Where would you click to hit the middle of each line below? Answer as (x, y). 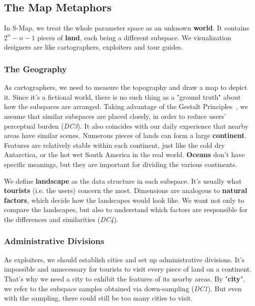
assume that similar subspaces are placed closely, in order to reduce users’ (115, 116)
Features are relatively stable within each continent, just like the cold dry (114, 145)
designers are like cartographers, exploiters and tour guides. (94, 47)
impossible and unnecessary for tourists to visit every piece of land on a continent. (128, 269)
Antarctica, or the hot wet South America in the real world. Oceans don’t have (125, 154)
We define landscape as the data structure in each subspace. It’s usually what (123, 181)
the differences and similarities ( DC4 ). (61, 219)
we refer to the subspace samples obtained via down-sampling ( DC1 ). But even (123, 288)
